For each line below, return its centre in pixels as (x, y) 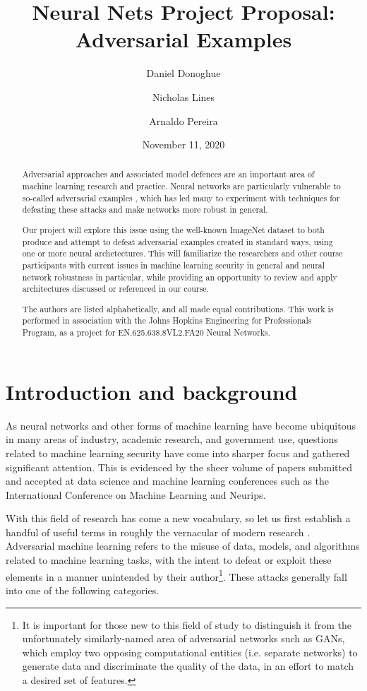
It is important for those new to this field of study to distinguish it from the (187, 624)
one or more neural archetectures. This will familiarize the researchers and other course (182, 253)
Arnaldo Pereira (183, 120)
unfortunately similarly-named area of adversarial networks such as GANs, (183, 638)
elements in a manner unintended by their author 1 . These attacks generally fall (176, 575)
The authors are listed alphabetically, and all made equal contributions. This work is (178, 308)
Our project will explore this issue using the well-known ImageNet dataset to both (173, 230)
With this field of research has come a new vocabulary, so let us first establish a (178, 518)
